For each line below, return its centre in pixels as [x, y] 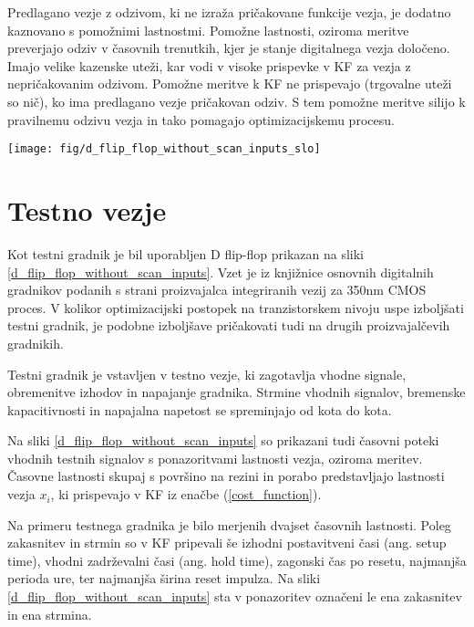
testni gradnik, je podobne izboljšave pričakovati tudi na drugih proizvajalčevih [229, 325]
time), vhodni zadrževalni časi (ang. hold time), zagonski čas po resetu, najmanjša [237, 560]
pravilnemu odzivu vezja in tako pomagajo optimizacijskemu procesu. [201, 119]
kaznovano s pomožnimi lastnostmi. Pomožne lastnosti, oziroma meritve [208, 30]
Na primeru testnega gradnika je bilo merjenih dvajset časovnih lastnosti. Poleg [229, 524]
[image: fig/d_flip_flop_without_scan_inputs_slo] [164, 149]
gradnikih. [36, 343]
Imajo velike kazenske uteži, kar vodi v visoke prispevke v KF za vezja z [209, 65]
